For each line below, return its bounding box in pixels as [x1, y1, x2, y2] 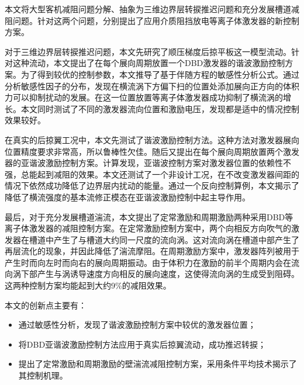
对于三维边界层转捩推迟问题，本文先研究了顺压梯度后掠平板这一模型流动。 [5, 45, 291, 57]
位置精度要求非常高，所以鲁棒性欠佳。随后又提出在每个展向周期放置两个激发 [5, 145, 299, 157]
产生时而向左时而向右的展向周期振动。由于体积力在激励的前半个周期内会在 [5, 256, 291, 268]
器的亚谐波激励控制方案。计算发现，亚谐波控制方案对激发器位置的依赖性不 [5, 157, 291, 169]
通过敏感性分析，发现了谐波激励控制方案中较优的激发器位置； [18, 318, 256, 331]
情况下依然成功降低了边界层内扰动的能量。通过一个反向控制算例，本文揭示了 [5, 179, 299, 192]
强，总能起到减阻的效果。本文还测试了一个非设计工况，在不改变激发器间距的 [5, 168, 299, 180]
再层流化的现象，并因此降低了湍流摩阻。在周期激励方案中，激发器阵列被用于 [5, 245, 299, 257]
